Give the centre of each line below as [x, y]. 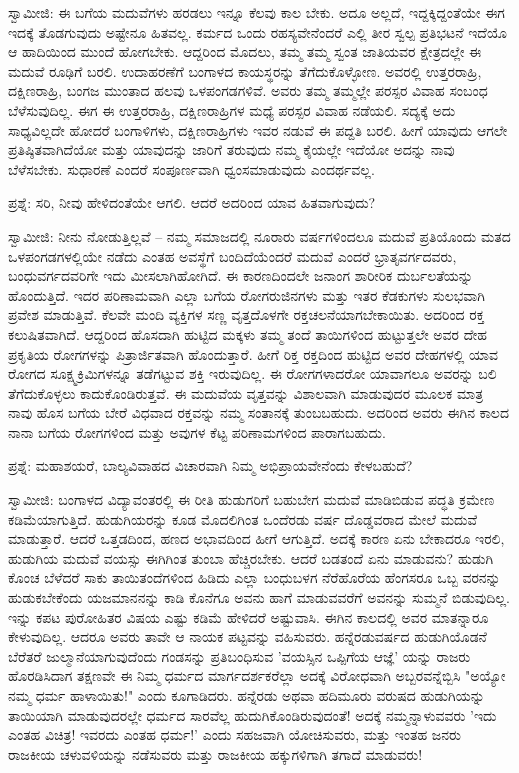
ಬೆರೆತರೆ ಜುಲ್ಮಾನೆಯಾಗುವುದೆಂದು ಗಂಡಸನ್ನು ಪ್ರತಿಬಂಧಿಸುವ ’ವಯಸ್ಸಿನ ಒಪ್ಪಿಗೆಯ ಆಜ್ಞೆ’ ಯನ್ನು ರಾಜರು [239, 655]
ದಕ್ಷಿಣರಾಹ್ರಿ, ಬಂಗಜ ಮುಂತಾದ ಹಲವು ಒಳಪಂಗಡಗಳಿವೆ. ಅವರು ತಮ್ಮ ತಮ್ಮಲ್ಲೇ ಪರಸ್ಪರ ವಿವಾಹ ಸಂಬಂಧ [248, 90]
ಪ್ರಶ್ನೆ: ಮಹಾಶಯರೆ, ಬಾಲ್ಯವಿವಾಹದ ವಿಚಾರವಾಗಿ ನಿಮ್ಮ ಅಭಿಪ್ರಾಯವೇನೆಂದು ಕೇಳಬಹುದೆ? [210, 465]
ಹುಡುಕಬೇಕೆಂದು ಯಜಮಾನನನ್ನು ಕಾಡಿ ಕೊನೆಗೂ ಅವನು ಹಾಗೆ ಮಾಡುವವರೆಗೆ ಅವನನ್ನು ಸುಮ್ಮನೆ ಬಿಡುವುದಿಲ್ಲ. [259, 597]
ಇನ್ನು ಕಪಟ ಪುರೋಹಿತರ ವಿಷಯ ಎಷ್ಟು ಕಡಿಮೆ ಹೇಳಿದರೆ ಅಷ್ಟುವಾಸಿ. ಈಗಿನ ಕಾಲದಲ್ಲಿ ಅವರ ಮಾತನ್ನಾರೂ [248, 616]
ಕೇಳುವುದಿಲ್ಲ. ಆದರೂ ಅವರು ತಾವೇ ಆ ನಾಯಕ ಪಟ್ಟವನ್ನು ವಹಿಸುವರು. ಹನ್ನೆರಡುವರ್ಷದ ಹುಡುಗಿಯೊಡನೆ [247, 636]
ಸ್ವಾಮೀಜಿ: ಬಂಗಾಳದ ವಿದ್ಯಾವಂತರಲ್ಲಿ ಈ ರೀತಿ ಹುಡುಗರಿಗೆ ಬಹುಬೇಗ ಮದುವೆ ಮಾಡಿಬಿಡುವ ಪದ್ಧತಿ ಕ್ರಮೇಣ [251, 499]
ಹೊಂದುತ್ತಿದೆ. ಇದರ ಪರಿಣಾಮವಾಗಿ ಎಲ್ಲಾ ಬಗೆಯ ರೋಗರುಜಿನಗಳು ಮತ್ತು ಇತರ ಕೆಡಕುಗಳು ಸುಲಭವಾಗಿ [246, 294]
